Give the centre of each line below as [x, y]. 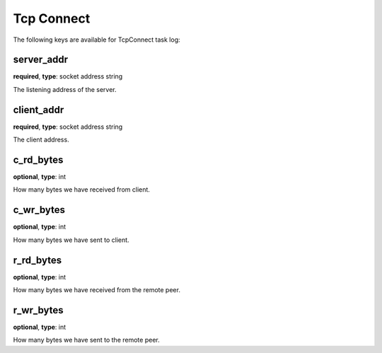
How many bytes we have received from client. [81, 190]
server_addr [41, 60]
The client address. [41, 140]
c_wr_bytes [39, 210]
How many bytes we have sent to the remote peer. [86, 340]
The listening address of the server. [65, 89]
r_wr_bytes [38, 310]
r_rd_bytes [37, 260]
